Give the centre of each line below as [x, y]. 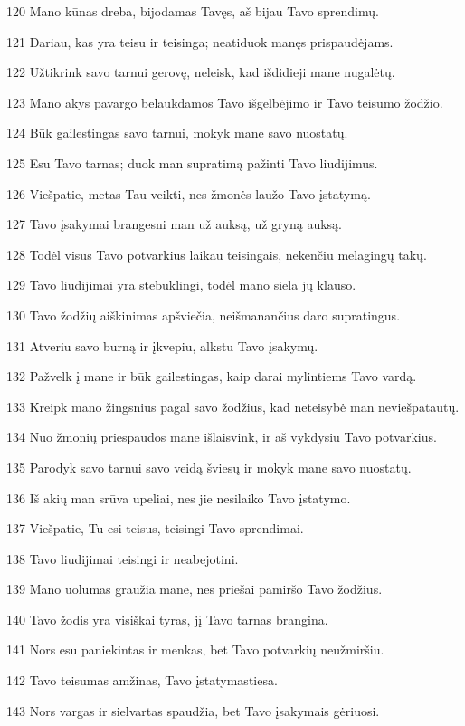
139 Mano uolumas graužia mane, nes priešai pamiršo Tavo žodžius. [195, 589]
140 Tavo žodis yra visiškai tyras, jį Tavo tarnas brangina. [167, 619]
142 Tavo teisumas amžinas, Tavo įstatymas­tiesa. [142, 680]
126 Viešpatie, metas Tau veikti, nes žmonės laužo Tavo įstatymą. [189, 193]
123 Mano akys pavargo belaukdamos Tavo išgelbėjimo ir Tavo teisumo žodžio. [225, 102]
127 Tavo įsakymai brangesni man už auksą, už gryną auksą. [174, 224]
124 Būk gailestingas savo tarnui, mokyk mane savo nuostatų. [177, 133]
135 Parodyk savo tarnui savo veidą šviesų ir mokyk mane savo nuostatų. [209, 467]
